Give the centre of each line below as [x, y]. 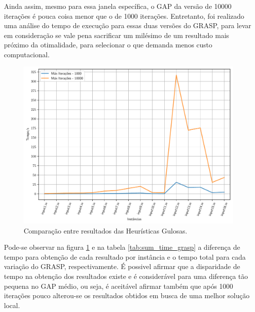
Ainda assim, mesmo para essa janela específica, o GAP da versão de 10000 [118, 6]
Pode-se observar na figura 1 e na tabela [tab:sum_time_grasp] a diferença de [122, 247]
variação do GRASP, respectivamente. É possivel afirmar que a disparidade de [122, 266]
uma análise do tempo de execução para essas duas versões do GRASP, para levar [128, 25]
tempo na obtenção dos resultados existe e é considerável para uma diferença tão [126, 276]
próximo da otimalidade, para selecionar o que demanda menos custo [108, 45]
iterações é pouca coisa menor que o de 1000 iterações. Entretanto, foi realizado [124, 16]
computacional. [27, 54]
